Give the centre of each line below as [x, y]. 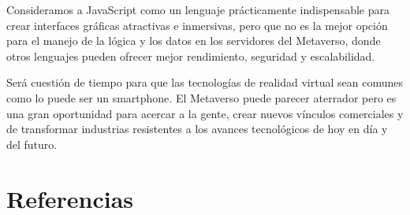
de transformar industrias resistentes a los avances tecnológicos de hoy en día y [197, 129]
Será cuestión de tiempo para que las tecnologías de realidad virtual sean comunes [205, 82]
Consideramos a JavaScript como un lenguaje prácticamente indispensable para [198, 9]
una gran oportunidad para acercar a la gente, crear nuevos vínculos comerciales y [205, 113]
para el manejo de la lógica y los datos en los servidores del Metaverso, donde [194, 41]
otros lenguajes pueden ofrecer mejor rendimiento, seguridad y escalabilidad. [191, 56]
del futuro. [32, 144]
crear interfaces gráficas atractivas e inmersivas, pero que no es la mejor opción [197, 25]
